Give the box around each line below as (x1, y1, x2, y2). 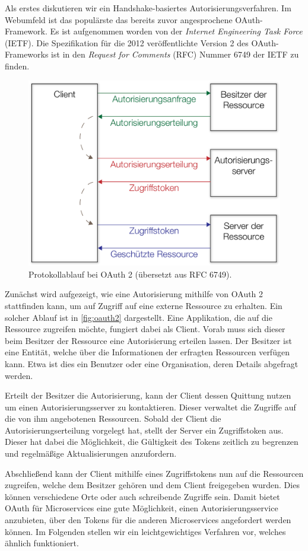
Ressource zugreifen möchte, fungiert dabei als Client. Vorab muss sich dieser (5, 323, 285, 335)
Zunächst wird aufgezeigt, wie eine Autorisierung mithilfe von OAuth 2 (5, 288, 263, 300)
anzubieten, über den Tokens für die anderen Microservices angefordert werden (5, 514, 291, 526)
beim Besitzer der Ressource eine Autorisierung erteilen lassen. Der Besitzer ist (5, 334, 292, 346)
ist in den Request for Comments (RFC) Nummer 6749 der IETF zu (51, 48, 299, 60)
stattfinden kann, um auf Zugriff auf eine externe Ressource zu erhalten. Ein (5, 299, 282, 311)
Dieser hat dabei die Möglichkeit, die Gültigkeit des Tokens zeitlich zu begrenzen (5, 435, 299, 448)
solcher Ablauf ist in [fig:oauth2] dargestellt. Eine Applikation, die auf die (5, 311, 272, 323)
